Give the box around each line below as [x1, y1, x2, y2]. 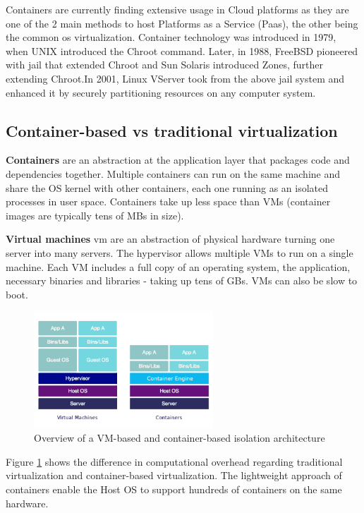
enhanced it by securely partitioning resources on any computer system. [6, 85, 316, 99]
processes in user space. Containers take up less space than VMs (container [6, 194, 331, 209]
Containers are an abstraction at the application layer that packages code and [6, 152, 350, 167]
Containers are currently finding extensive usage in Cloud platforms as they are [6, 2, 349, 16]
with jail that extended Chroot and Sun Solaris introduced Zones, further [6, 57, 323, 72]
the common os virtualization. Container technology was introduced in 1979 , [6, 30, 336, 44]
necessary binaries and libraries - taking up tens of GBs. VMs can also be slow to [6, 273, 358, 288]
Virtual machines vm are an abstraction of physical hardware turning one [6, 231, 335, 246]
